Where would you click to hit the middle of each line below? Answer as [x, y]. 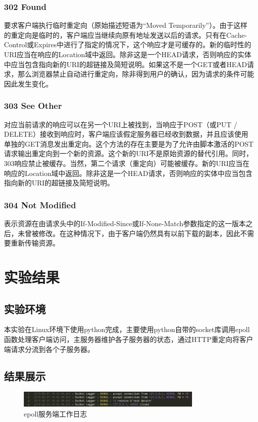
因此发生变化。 [28, 83]
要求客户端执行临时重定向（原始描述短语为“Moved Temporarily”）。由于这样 [126, 25]
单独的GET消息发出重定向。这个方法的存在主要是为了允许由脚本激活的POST [129, 143]
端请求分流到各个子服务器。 [49, 349]
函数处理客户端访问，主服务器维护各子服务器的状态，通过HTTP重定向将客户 [129, 339]
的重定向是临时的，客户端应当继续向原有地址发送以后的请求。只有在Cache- [126, 35]
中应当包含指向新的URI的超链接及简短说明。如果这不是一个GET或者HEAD [126, 64]
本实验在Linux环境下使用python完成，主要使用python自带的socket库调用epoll [127, 329]
